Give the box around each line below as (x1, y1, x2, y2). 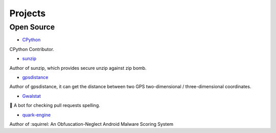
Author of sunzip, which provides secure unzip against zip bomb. (9, 65, 147, 71)
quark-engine (22, 112, 51, 118)
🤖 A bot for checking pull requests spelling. (9, 102, 101, 109)
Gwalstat (22, 93, 41, 99)
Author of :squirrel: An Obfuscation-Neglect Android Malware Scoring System (9, 121, 174, 127)
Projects (9, 8, 46, 19)
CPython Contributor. (9, 46, 55, 52)
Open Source (9, 22, 55, 32)
